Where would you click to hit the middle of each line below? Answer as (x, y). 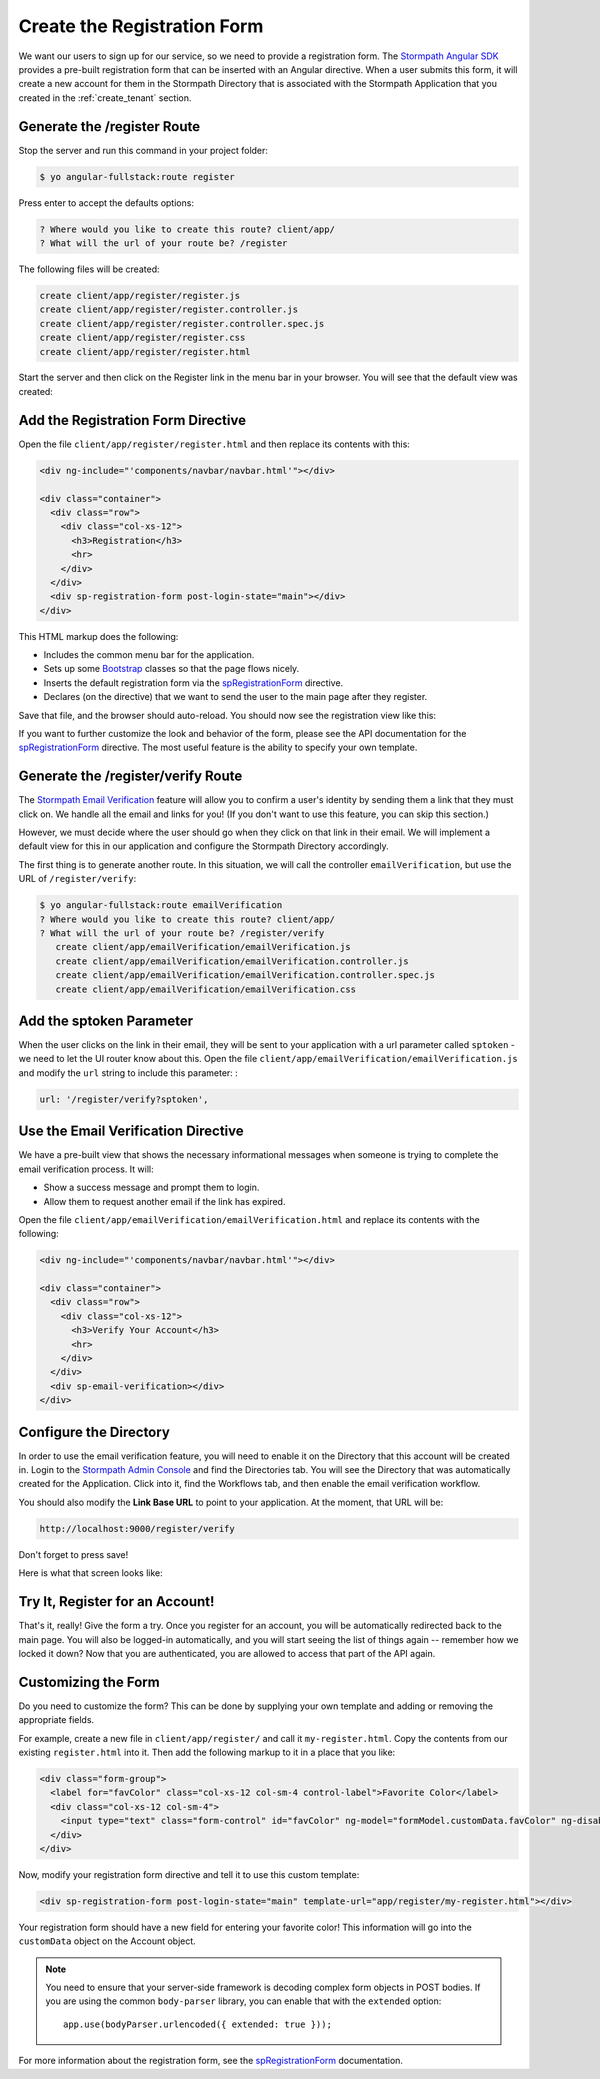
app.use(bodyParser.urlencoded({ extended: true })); (197, 2024)
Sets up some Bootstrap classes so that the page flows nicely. (171, 669)
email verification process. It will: (86, 1169)
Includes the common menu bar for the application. (149, 655)
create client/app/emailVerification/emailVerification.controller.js (232, 961)
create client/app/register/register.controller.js (169, 309)
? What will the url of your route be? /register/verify (182, 933)
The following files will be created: (89, 269)
